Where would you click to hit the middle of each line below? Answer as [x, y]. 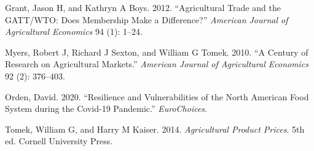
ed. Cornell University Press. [59, 141]
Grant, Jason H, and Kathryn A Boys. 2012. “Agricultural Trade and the [143, 7]
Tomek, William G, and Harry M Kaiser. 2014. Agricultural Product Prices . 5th [155, 129]
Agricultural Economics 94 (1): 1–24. [74, 31]
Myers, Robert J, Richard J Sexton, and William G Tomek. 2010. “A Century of [157, 52]
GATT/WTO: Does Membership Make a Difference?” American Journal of [147, 19]
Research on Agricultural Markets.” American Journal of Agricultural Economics [157, 64]
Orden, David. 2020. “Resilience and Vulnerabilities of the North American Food [157, 96]
